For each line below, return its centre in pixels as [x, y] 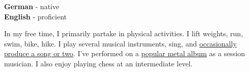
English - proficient [36, 16]
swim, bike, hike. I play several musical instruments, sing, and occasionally [120, 43]
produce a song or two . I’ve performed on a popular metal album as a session [125, 53]
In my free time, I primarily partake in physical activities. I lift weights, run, [124, 33]
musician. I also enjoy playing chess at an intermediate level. [99, 63]
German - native [32, 6]
